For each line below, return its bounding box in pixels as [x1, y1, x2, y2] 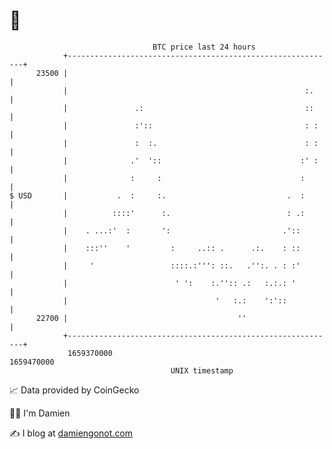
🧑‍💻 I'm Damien [9, 407, 71, 419]
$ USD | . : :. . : [9, 190, 306, 201]
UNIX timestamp [170, 365, 234, 376]
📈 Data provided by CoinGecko [9, 384, 140, 396]
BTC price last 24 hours [152, 42, 256, 52]
